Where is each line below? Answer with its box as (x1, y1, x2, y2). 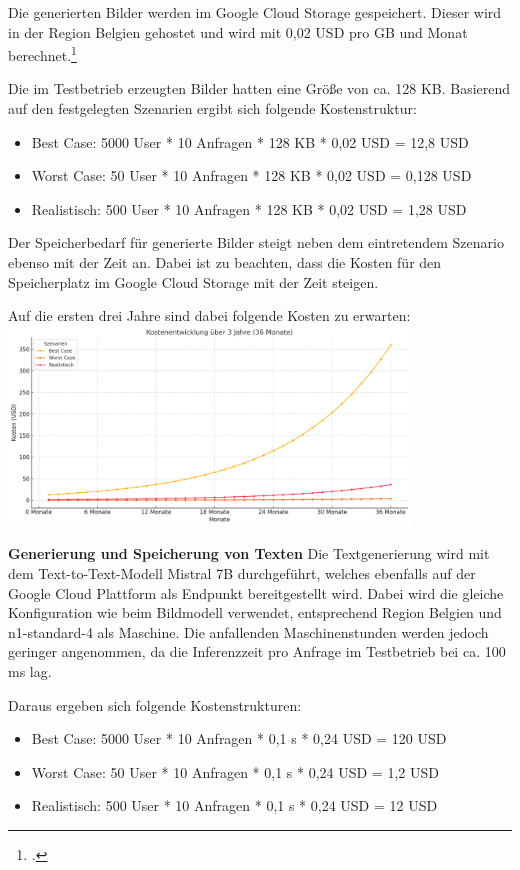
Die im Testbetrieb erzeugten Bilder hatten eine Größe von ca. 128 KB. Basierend (8, 78, 511, 99)
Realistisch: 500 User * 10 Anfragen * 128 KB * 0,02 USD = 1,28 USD (31, 198, 467, 219)
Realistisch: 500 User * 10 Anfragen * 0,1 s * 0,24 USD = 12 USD (31, 795, 438, 816)
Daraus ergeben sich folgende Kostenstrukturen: (8, 694, 302, 715)
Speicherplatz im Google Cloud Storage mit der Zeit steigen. (8, 271, 379, 292)
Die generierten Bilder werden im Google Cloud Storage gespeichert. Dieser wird (8, 2, 502, 22)
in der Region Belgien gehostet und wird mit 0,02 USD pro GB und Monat (8, 21, 468, 42)
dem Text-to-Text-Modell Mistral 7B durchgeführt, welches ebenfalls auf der (8, 562, 476, 583)
